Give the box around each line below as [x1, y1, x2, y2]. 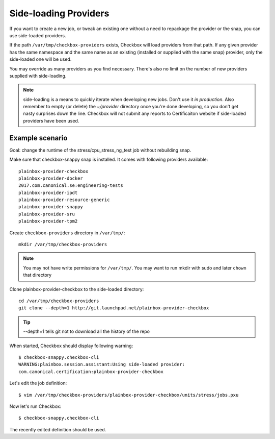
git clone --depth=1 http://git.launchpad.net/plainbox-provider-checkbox [18, 305, 209, 311]
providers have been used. [23, 117, 79, 124]
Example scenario [9, 133, 68, 142]
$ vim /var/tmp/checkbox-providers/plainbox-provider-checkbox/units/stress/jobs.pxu [18, 392, 239, 398]
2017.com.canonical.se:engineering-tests [18, 183, 123, 188]
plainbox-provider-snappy [18, 204, 84, 210]
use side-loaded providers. [9, 32, 66, 38]
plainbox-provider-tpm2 [18, 218, 78, 224]
